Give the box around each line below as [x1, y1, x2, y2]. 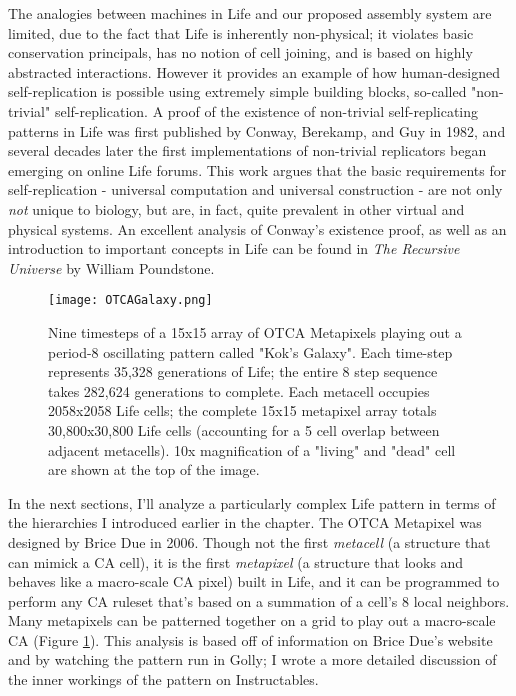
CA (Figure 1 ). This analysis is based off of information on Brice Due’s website [8, 629, 493, 650]
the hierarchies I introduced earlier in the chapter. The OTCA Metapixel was [8, 512, 482, 533]
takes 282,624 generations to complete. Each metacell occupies [48, 380, 430, 401]
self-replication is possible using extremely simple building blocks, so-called [8, 81, 467, 102]
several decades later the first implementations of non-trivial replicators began [8, 140, 487, 161]
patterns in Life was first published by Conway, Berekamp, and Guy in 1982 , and [8, 120, 506, 141]
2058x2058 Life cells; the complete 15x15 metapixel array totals [48, 400, 437, 421]
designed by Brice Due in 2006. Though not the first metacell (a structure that [8, 531, 491, 552]
